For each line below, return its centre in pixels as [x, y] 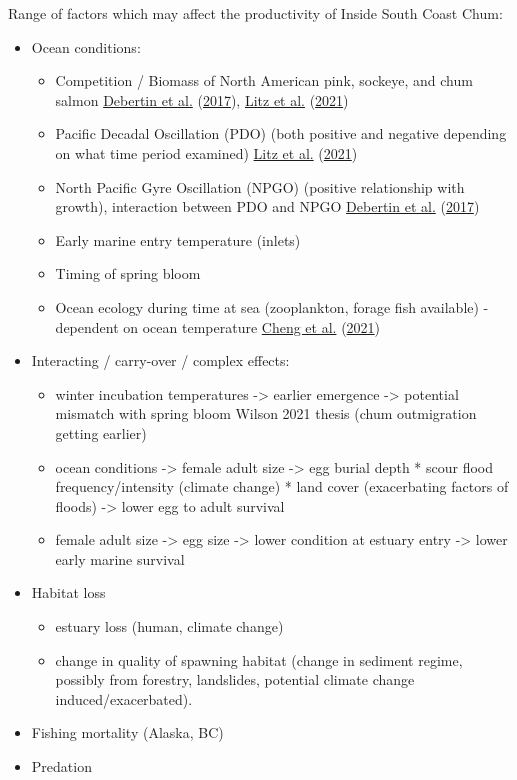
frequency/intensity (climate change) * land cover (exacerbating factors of [282, 486]
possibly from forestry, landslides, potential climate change [235, 679]
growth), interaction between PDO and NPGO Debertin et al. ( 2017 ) [267, 206]
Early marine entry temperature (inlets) [178, 239]
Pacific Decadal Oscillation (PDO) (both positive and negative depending [281, 133]
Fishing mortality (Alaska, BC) [127, 732]
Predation [61, 766]
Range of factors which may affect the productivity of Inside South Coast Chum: [255, 13]
